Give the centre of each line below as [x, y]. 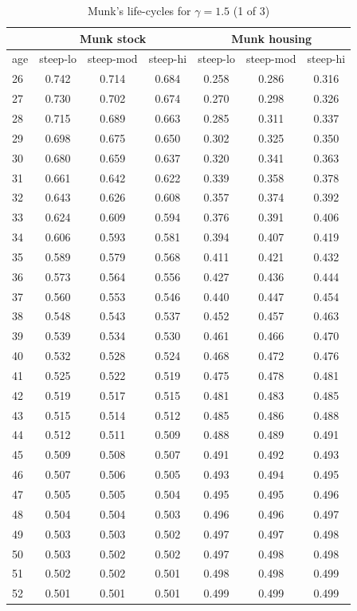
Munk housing [272, 38]
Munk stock [113, 38]
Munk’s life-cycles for [139, 10]
